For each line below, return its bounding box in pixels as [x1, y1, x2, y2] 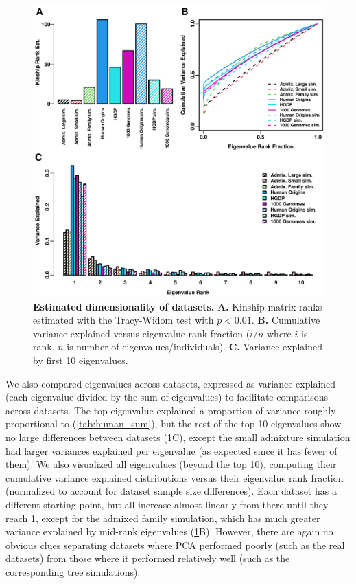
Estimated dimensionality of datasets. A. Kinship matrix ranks [33, 299, 322, 313]
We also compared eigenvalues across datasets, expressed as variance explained [5, 376, 336, 390]
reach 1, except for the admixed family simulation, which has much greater [5, 510, 320, 525]
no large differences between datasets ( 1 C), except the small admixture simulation [5, 429, 351, 444]
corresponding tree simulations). [5, 564, 141, 579]
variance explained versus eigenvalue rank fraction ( [33, 326, 250, 340]
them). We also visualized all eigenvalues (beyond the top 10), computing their [5, 457, 337, 471]
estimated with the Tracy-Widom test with [33, 313, 214, 327]
